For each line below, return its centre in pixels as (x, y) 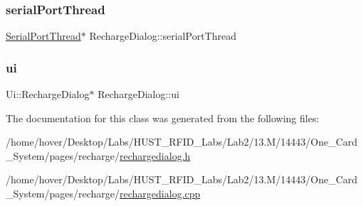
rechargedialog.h (155, 155)
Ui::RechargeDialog (48, 94)
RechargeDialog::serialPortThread (163, 36)
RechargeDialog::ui (138, 94)
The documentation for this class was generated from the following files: (163, 118)
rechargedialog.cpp (160, 193)
